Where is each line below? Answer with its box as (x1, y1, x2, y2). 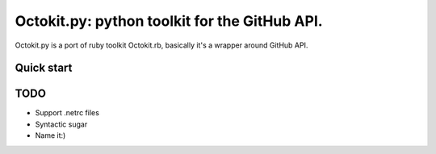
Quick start (15, 61, 73, 75)
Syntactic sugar (35, 119, 88, 129)
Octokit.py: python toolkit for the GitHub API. (15, 12, 323, 30)
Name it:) (35, 131, 66, 140)
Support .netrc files (35, 108, 100, 118)
